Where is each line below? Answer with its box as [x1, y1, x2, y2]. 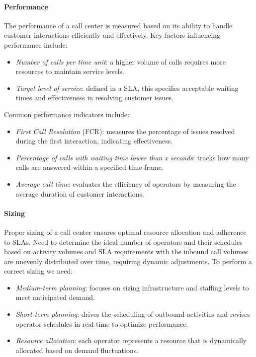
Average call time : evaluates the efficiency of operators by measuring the [15, 178, 236, 189]
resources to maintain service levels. [15, 66, 124, 76]
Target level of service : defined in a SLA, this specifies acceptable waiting [15, 82, 239, 93]
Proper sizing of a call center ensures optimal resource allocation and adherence [4, 226, 247, 237]
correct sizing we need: [4, 266, 73, 276]
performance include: [4, 39, 68, 50]
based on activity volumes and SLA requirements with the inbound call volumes [4, 246, 248, 257]
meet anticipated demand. [15, 292, 95, 302]
